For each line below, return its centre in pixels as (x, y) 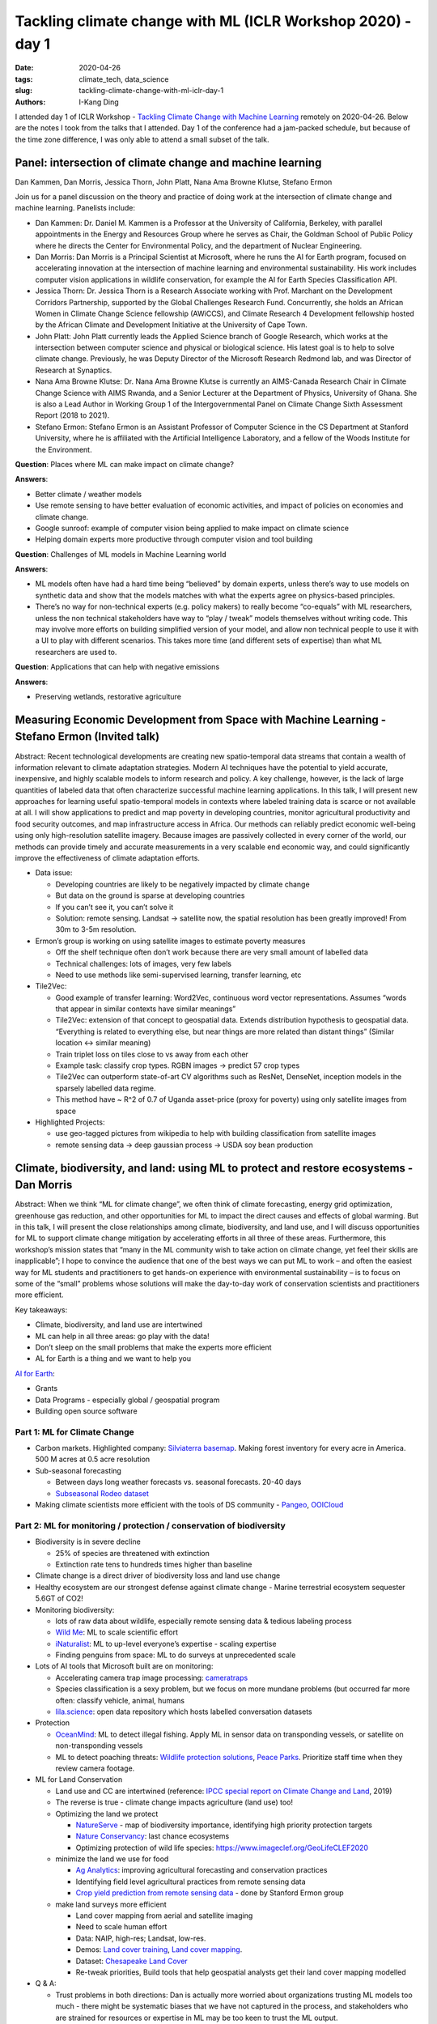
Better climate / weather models (88, 494)
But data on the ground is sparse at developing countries (150, 895)
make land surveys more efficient (111, 1904)
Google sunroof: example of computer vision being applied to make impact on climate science (192, 528)
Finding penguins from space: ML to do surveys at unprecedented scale (176, 1655)
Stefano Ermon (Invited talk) (87, 737)
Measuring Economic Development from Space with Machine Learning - (201, 719)
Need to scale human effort (121, 1927)
